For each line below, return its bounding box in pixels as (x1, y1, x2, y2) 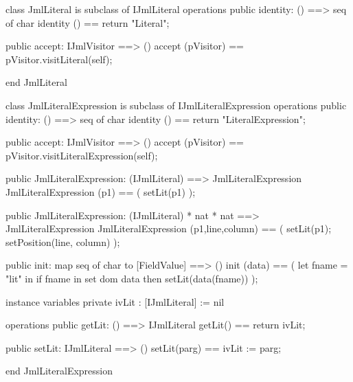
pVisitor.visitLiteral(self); (5, 52, 113, 66)
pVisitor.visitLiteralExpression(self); (5, 148, 158, 162)
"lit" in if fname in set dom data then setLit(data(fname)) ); (5, 271, 258, 285)
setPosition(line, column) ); (5, 234, 120, 249)
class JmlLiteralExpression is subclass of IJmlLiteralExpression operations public (5, 98, 347, 112)
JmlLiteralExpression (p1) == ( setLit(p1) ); (5, 184, 196, 199)
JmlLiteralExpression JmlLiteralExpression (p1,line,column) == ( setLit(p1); (5, 221, 332, 236)
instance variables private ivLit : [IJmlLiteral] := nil (5, 294, 225, 308)
